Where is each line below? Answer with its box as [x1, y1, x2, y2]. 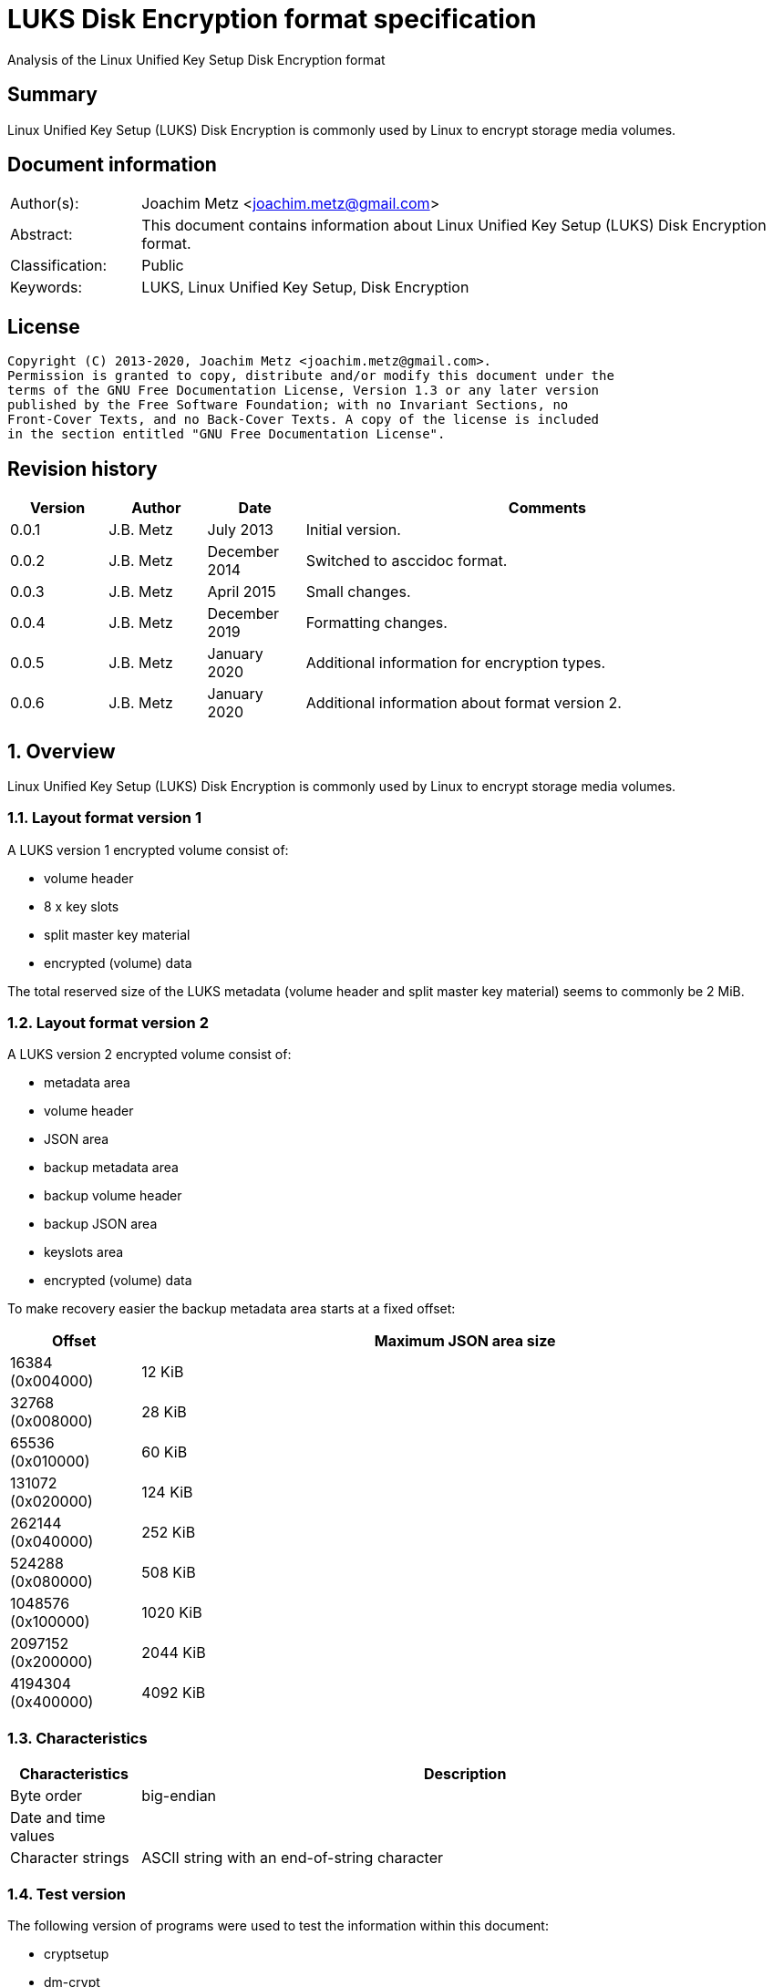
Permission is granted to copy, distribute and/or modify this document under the [7, 368, 614, 384]
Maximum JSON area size [374, 1332, 556, 1351]
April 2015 [207, 582, 276, 602]
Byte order [10, 1786, 83, 1806]
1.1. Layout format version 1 [7, 808, 201, 828]
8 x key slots [44, 898, 119, 914]
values [10, 1827, 56, 1846]
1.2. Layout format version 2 [7, 1014, 209, 1033]
